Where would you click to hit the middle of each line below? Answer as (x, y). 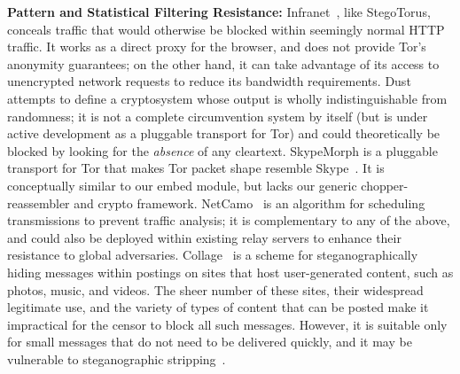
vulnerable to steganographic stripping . (117, 358)
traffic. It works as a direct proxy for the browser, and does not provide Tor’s (217, 47)
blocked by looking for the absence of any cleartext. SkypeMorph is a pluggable (222, 150)
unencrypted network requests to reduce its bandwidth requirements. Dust (209, 81)
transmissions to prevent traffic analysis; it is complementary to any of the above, (229, 220)
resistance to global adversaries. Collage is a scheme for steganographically (213, 255)
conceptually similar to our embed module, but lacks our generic (182, 185)
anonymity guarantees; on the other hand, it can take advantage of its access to (223, 63)
